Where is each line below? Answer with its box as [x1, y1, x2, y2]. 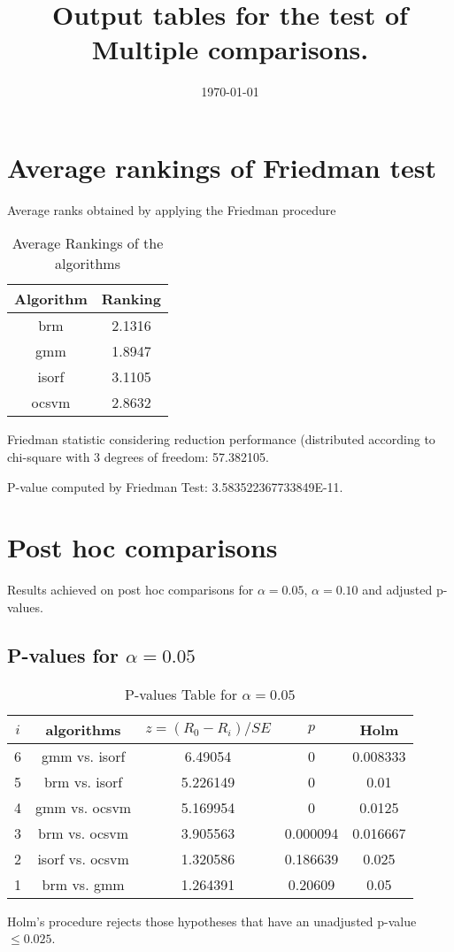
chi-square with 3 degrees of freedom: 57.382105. [7, 448, 269, 466]
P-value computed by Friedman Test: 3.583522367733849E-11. [7, 477, 343, 495]
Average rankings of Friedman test [7, 149, 436, 185]
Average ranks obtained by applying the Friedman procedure [7, 200, 336, 219]
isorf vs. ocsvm [37, 848, 129, 869]
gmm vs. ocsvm [35, 796, 132, 818]
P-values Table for [125, 683, 238, 704]
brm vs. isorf [43, 771, 123, 792]
